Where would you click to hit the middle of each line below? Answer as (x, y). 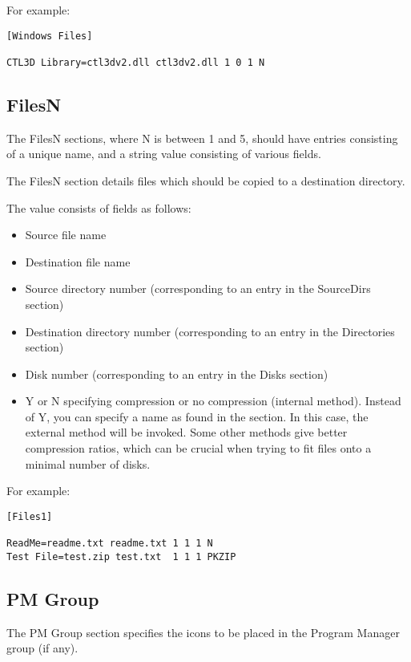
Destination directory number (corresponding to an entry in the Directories (210, 331)
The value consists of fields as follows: (99, 207)
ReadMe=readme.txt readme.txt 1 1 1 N (110, 544)
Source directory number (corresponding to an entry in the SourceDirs (198, 288)
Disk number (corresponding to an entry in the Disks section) (177, 374)
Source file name (66, 235)
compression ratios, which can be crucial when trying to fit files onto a (198, 448)
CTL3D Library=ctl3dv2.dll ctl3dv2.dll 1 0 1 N (136, 62)
